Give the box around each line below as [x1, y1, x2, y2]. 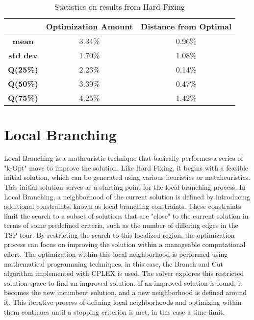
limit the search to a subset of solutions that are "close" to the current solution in [4, 210, 249, 221]
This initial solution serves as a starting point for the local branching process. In [4, 181, 246, 192]
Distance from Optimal [141, 21, 232, 32]
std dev [8, 49, 38, 61]
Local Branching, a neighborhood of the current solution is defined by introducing [4, 191, 251, 201]
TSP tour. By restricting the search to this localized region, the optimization [4, 229, 235, 240]
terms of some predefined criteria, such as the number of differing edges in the [4, 220, 238, 230]
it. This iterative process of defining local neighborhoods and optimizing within [4, 297, 242, 307]
